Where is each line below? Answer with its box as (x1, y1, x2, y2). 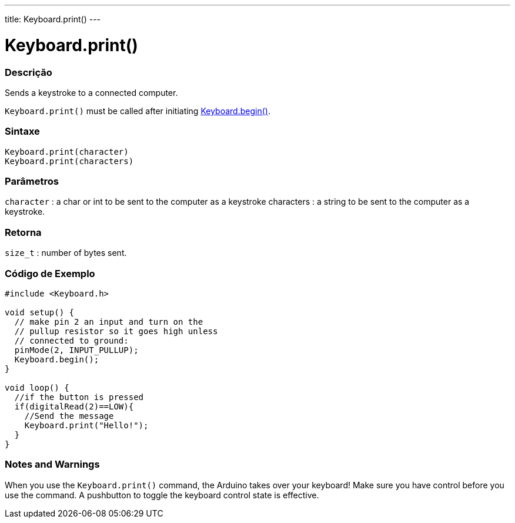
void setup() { (5, 307, 75, 317)
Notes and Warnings (5, 458, 100, 471)
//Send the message (24, 411, 114, 421)
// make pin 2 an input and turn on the (14, 317, 203, 327)
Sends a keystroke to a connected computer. (5, 87, 178, 98)
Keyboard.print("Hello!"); (24, 420, 149, 430)
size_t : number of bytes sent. (5, 248, 127, 258)
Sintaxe (5, 125, 40, 138)
